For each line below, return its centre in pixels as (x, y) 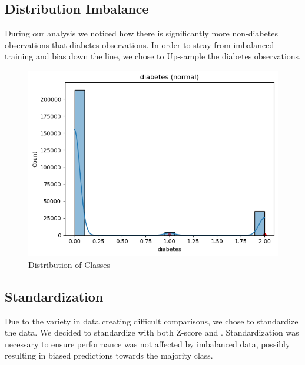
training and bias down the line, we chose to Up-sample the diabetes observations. (153, 56)
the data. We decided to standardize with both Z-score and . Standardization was (152, 332)
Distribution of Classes (69, 264)
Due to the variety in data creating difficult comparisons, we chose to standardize (152, 321)
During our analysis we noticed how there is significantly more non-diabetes (141, 33)
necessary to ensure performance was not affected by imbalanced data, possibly (147, 344)
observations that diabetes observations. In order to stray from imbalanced (140, 44)
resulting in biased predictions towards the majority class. (109, 355)
